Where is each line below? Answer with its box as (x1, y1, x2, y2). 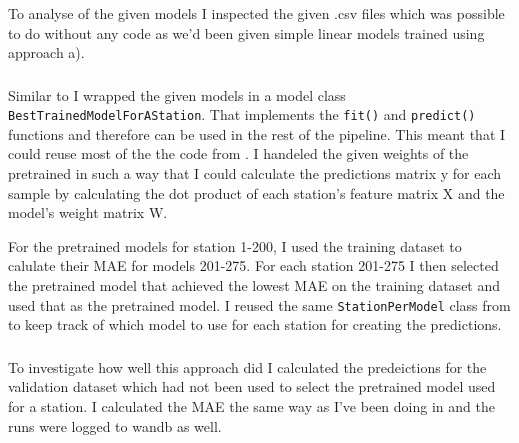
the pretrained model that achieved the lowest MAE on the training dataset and (8, 275, 501, 296)
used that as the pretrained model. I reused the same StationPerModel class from (8, 294, 511, 315)
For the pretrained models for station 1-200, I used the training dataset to (8, 235, 462, 256)
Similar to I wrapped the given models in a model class (8, 84, 346, 105)
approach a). (8, 42, 85, 63)
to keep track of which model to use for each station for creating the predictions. (8, 314, 502, 335)
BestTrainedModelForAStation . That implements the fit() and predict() (8, 104, 476, 125)
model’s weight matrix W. (8, 202, 168, 223)
